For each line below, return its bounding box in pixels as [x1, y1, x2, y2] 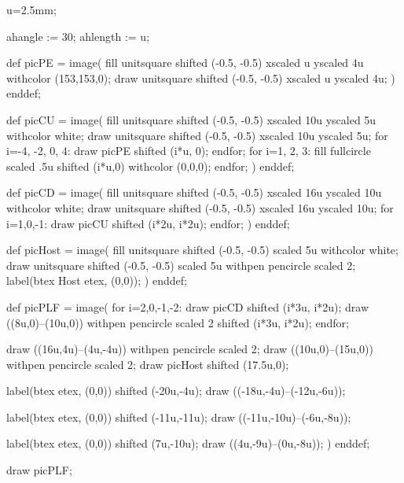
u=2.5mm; [6, 2, 57, 17]
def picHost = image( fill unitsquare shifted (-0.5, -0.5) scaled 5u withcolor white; [6, 241, 398, 258]
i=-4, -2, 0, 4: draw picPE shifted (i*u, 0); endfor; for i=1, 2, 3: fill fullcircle [6, 142, 371, 159]
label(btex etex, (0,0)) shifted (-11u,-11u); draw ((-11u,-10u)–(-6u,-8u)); [6, 408, 351, 425]
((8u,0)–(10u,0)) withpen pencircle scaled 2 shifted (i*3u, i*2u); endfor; [6, 314, 349, 330]
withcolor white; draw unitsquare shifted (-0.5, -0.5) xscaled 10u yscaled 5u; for [6, 127, 388, 143]
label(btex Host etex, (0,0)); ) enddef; [6, 272, 187, 289]
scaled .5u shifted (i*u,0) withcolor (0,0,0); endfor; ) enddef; [6, 157, 295, 174]
